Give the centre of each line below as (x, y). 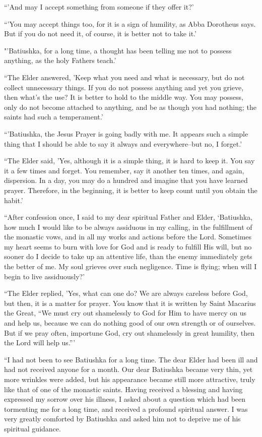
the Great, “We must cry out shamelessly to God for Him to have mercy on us (125, 313)
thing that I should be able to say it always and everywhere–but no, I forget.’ (123, 143)
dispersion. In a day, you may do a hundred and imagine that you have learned (126, 180)
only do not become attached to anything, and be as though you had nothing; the (130, 107)
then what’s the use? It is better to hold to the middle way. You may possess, (124, 97)
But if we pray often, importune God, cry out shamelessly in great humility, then (129, 332)
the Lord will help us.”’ (40, 342)
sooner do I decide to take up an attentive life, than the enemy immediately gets (128, 256)
